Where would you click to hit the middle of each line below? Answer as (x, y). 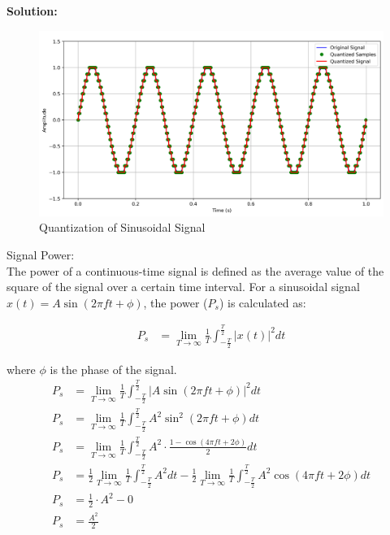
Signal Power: (41, 254)
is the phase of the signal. (113, 369)
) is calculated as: (262, 302)
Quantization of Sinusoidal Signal (122, 227)
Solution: (32, 11)
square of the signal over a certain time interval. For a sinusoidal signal (183, 287)
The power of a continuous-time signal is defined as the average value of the (195, 270)
